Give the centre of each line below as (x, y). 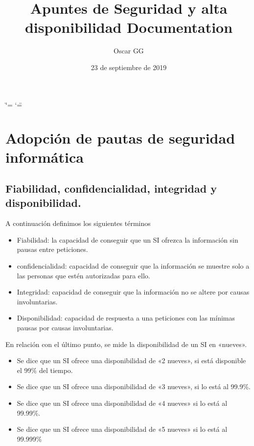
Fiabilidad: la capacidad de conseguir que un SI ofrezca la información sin (127, 239)
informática (45, 157)
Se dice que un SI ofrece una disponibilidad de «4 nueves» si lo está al (122, 403)
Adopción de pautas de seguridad (120, 138)
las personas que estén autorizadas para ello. (83, 275)
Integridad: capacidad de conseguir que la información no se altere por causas (133, 292)
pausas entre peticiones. (52, 249)
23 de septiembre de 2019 (129, 67)
